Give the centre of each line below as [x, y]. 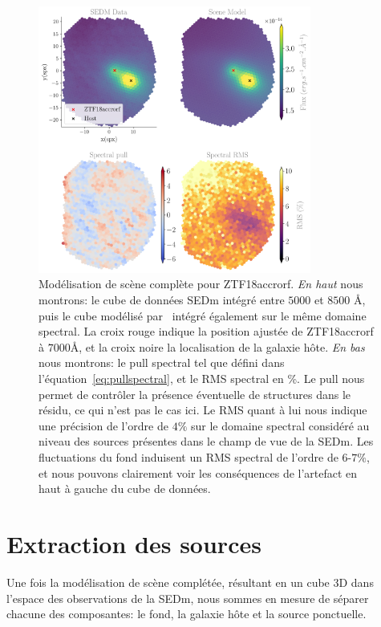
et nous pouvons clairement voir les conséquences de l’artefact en [198, 472]
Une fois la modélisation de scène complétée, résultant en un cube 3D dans [190, 582]
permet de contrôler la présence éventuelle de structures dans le [195, 394]
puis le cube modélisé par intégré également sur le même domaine [203, 315]
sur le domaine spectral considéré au [280, 425]
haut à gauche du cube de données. [125, 489]
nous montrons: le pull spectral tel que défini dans [162, 362]
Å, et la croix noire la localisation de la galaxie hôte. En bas [217, 346]
